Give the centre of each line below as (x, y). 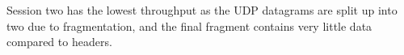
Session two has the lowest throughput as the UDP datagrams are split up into (202, 10)
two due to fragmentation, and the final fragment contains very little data (189, 25)
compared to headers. (59, 42)
